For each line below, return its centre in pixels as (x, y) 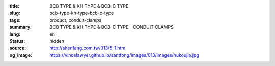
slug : (15, 13)
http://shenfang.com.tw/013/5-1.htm (88, 48)
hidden (57, 41)
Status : (17, 41)
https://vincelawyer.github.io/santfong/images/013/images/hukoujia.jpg (124, 55)
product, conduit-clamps (76, 20)
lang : (15, 34)
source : (18, 48)
